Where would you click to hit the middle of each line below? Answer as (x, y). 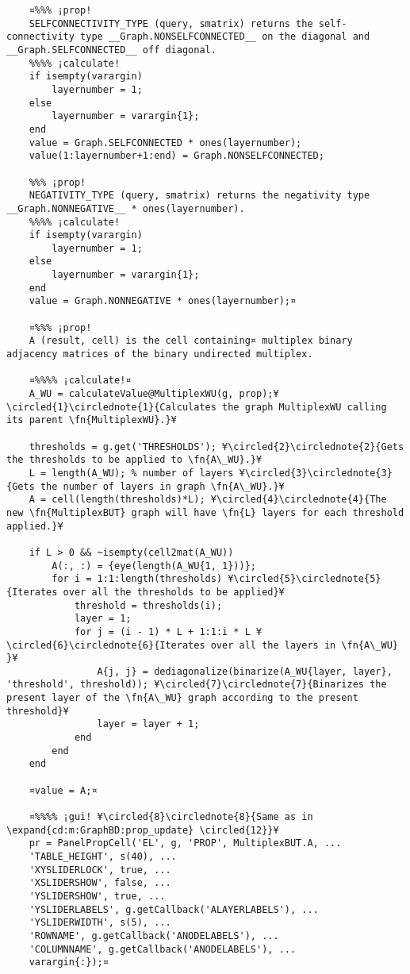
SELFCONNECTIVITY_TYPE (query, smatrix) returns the (171, 23)
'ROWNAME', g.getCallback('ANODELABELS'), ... (154, 936)
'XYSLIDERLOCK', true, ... (100, 870)
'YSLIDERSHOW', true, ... (97, 896)
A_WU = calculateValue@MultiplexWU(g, (131, 394)
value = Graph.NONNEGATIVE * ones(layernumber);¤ (163, 301)
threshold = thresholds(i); (148, 605)
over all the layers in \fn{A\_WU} (304, 645)
